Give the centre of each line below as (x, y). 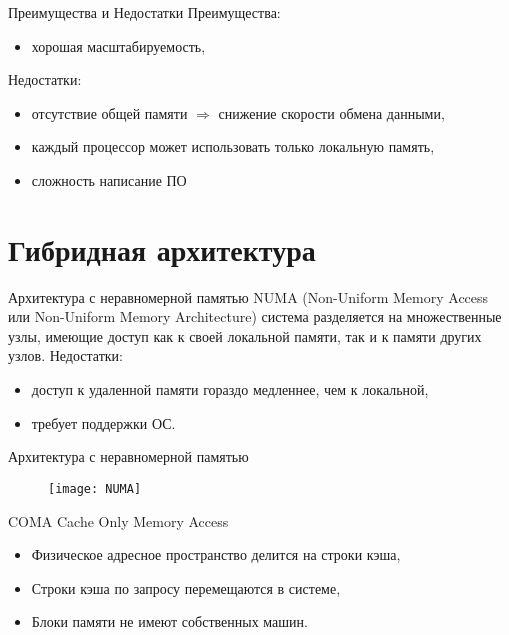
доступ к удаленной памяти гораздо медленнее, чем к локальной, (230, 389)
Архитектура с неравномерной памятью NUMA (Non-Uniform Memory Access (248, 296)
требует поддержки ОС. (103, 422)
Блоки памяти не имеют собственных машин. (169, 621)
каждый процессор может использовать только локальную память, (233, 146)
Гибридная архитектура (162, 248)
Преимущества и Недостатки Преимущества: (144, 12)
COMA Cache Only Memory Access (118, 520)
